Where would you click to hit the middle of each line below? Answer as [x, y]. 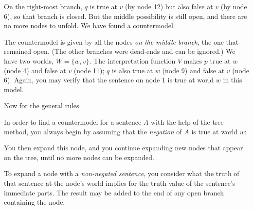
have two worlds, [29, 60]
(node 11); [89, 70]
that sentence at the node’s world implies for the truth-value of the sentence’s [120, 183]
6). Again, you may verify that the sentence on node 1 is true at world [109, 80]
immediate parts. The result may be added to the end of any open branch [114, 192]
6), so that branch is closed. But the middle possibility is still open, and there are [126, 16]
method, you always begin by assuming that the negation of [93, 131]
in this [233, 80]
